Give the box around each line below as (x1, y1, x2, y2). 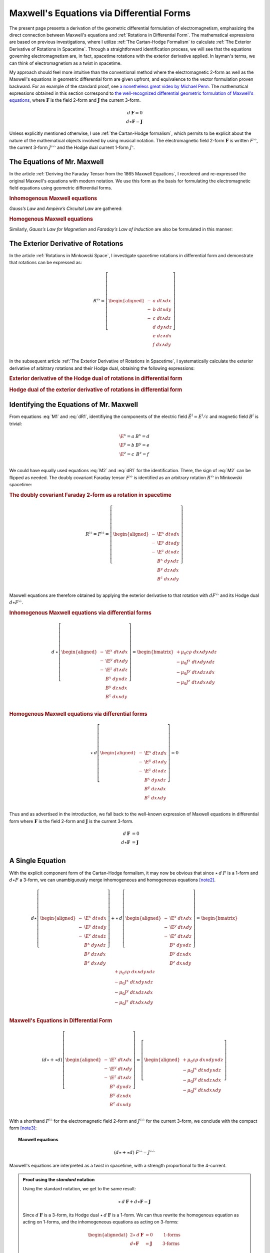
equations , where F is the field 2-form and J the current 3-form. (9, 97, 141, 103)
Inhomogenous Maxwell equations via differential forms (9, 609, 152, 616)
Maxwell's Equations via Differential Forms (9, 8, 191, 19)
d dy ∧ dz (152, 324, 172, 330)
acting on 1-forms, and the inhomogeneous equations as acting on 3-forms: (22, 1219, 179, 1225)
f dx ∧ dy (152, 342, 171, 348)
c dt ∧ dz (152, 316, 171, 321)
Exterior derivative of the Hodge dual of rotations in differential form (9, 375, 182, 382)
